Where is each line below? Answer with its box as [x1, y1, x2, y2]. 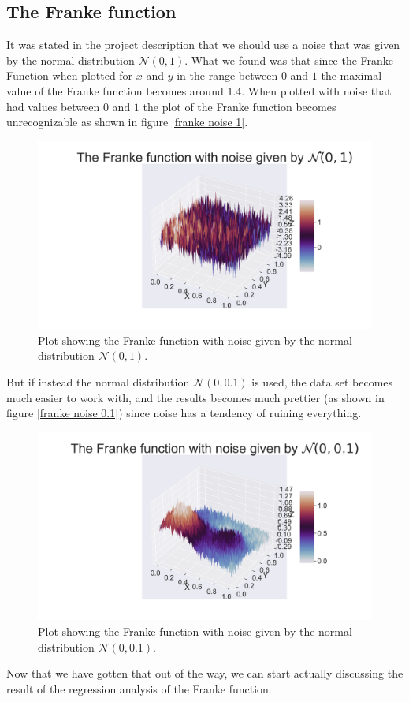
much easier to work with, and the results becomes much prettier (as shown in [6, 389, 385, 405]
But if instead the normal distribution [6, 374, 190, 390]
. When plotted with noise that [241, 82, 392, 99]
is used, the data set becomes [251, 374, 393, 390]
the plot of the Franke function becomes [143, 98, 336, 114]
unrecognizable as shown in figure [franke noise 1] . [6, 114, 248, 130]
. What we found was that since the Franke [184, 51, 394, 68]
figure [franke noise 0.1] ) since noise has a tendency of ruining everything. [6, 405, 362, 421]
